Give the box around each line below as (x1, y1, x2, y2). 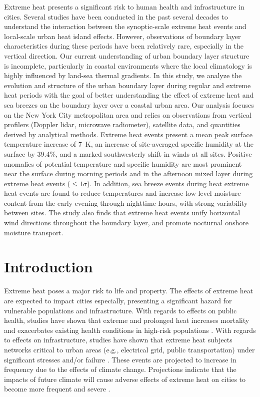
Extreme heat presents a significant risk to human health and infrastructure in (4, 2, 244, 12)
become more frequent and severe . (4, 383, 110, 394)
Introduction (4, 256, 93, 277)
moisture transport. (4, 227, 63, 237)
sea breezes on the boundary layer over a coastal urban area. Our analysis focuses (4, 99, 254, 110)
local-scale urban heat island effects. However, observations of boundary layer (4, 31, 241, 41)
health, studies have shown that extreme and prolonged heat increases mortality (4, 315, 249, 325)
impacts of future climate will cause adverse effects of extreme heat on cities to (4, 373, 246, 384)
